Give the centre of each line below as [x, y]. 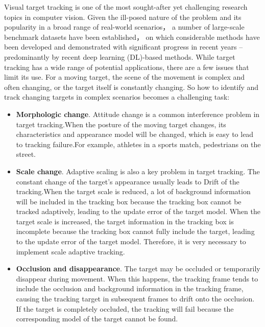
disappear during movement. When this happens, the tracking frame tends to [137, 278]
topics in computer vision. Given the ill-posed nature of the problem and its [123, 17]
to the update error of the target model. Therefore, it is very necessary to [131, 241]
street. [26, 154]
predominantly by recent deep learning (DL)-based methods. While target [120, 56]
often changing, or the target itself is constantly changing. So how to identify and [131, 87]
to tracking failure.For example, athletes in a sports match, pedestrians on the [138, 144]
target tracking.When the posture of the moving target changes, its [121, 124]
